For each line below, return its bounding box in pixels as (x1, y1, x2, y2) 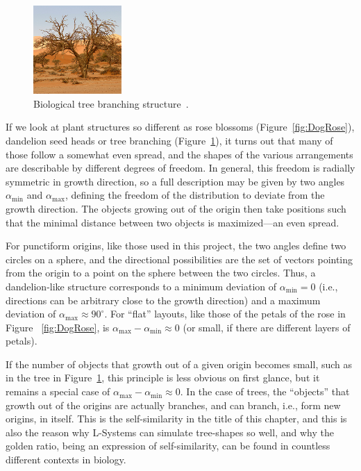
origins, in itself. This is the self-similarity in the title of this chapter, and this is (6, 411, 347, 426)
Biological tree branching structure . (33, 96, 189, 110)
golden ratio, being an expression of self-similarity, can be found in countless (6, 438, 330, 453)
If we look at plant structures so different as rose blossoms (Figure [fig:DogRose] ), (6, 119, 355, 134)
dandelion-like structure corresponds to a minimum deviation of (6, 279, 277, 293)
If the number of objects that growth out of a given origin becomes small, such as (6, 356, 353, 371)
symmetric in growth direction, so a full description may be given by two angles (6, 174, 345, 188)
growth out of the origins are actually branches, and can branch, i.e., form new (6, 397, 341, 412)
